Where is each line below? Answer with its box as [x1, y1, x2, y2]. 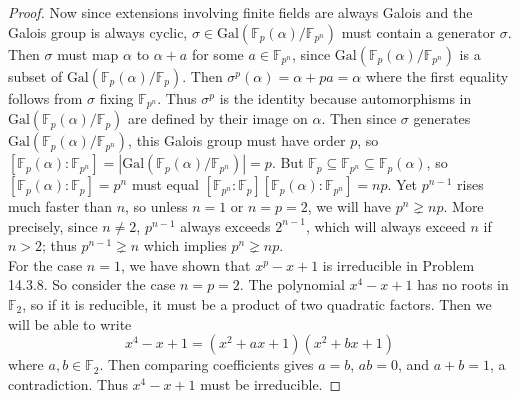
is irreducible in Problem [322, 254, 475, 275]
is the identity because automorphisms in [219, 87, 472, 108]
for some [191, 43, 244, 64]
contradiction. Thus [8, 373, 128, 394]
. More [443, 196, 484, 217]
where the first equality [365, 65, 509, 86]
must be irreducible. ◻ [200, 373, 342, 394]
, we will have [307, 196, 391, 217]
